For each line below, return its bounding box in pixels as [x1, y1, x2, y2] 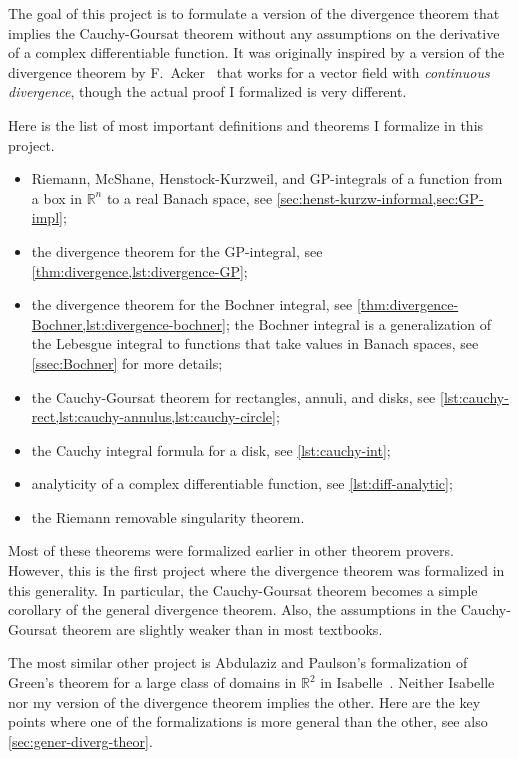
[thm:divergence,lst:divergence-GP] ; [31, 260, 248, 281]
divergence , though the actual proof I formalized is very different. [8, 81, 407, 102]
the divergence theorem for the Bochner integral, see [31, 294, 353, 315]
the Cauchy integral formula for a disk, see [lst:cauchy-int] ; [31, 439, 391, 460]
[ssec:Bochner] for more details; [31, 352, 223, 373]
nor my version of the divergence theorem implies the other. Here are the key [8, 691, 481, 712]
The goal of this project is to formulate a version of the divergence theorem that [8, 3, 500, 23]
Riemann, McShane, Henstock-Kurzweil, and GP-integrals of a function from [31, 168, 503, 189]
